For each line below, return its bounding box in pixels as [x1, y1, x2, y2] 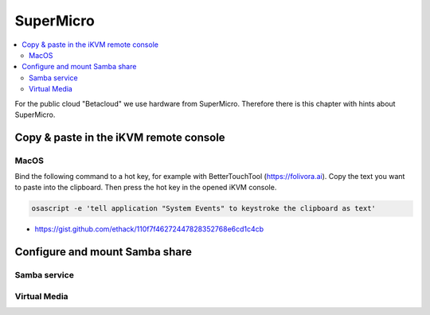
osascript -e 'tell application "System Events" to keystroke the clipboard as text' [31, 204, 376, 213]
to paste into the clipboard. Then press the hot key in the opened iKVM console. [14, 183, 277, 192]
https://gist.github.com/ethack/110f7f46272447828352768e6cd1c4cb [34, 224, 264, 234]
